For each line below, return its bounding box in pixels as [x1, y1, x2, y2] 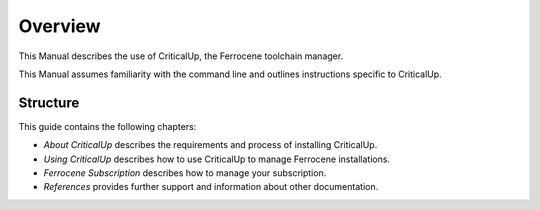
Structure [18, 94, 80, 111]
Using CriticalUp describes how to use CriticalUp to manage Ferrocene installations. [43, 153, 390, 165]
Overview [18, 15, 101, 37]
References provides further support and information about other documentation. [43, 181, 379, 193]
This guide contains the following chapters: [18, 120, 197, 132]
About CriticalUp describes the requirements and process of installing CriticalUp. [43, 139, 378, 151]
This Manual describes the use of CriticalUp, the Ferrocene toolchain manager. [18, 50, 344, 62]
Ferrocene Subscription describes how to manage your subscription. [43, 167, 327, 179]
